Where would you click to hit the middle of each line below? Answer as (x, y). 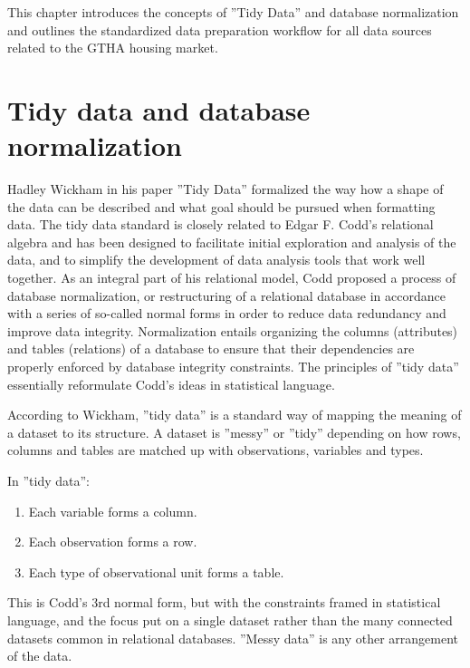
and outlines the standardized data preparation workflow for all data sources (220, 29)
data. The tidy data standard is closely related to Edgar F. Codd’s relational (221, 224)
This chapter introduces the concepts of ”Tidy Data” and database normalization (233, 12)
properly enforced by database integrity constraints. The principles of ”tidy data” (233, 367)
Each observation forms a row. (113, 542)
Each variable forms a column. (113, 511)
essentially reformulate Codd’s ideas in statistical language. (171, 384)
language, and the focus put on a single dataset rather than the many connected (230, 620)
